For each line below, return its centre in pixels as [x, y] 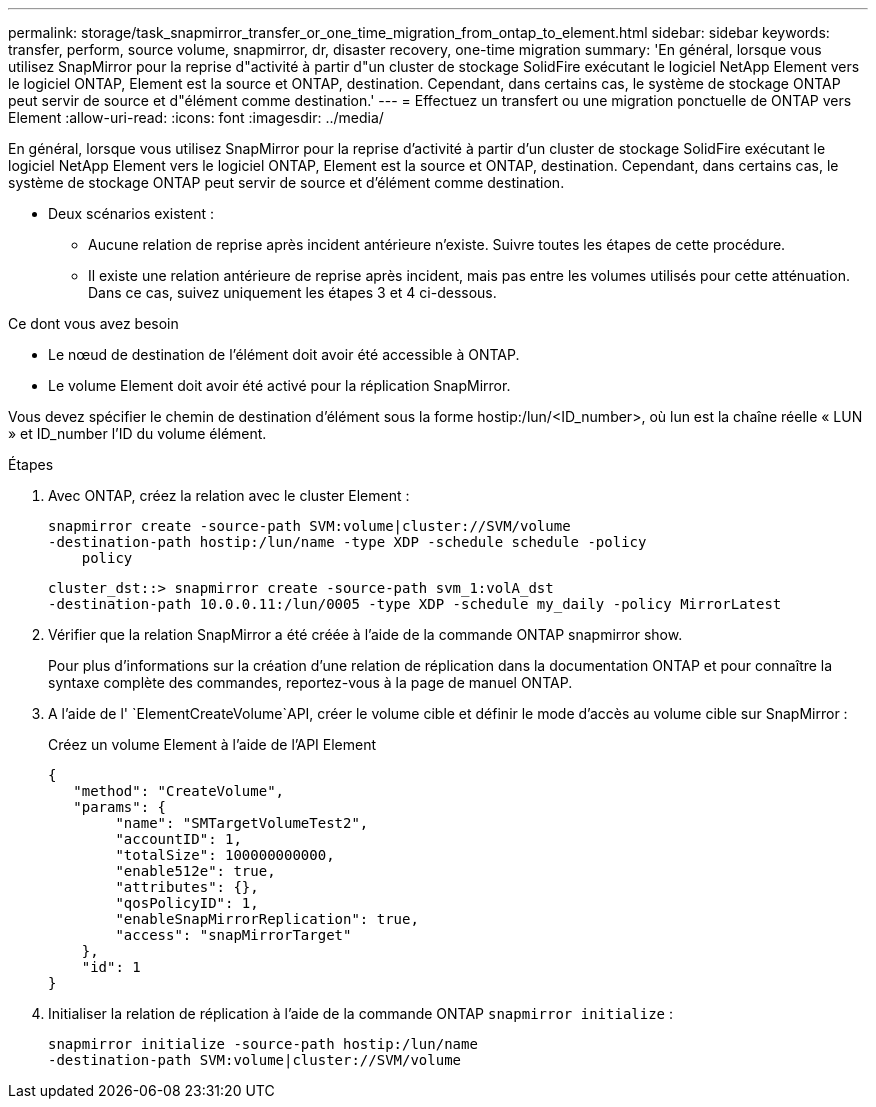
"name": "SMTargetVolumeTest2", [242, 823]
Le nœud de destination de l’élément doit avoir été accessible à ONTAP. [284, 354]
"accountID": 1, [178, 839]
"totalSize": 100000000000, [225, 855]
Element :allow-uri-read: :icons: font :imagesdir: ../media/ [196, 117]
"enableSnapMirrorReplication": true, [267, 919]
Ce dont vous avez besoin [93, 323]
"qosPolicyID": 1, [187, 903]
